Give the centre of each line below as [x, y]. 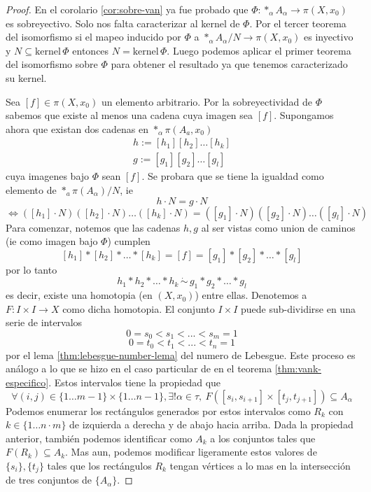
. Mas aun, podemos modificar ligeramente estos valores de [191, 452]
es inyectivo [329, 37]
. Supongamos [304, 115]
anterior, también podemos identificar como [99, 438]
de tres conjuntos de [49, 480]
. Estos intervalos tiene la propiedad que [135, 382]
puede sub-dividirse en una [298, 308]
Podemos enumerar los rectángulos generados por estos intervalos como [158, 410]
